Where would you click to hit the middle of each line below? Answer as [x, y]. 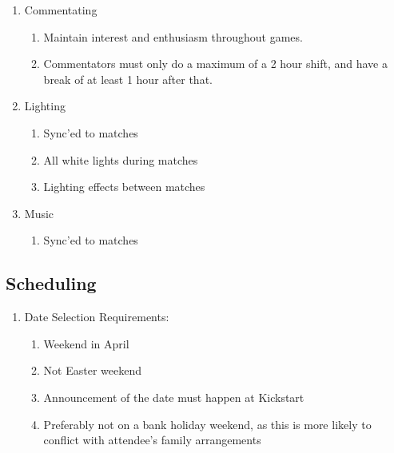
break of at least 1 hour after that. [128, 79]
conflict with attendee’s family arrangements [152, 440]
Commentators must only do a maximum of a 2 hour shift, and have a [215, 64]
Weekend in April [86, 343]
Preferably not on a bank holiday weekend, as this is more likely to [207, 424]
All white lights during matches [121, 159]
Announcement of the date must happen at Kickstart [174, 397]
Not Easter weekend [92, 370]
